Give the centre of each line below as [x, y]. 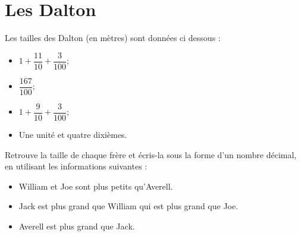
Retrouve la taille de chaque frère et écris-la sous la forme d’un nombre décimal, [151, 154]
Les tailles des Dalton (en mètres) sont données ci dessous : [113, 38]
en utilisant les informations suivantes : [76, 166]
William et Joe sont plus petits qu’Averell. [96, 186]
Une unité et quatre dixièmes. [73, 134]
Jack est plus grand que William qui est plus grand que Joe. [128, 206]
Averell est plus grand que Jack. [77, 226]
